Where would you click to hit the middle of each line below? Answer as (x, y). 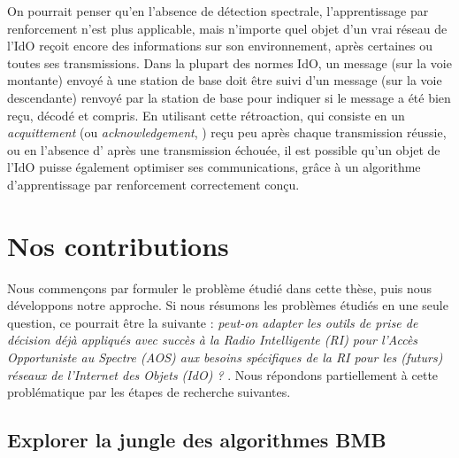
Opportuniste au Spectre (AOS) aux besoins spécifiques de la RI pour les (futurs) (225, 357)
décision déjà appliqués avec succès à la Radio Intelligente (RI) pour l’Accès (213, 340)
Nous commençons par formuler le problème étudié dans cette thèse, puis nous (220, 287)
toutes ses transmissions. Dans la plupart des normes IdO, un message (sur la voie (229, 62)
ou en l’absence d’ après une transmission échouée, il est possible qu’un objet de (224, 149)
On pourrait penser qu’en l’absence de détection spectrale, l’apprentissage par (218, 11)
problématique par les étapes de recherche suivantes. (149, 392)
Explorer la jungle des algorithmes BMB (197, 440)
